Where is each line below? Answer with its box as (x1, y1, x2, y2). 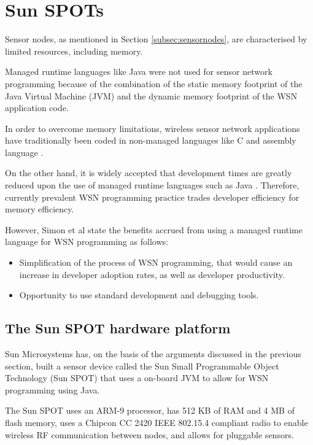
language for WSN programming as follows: (5, 235, 168, 248)
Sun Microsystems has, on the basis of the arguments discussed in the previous (5, 347, 301, 360)
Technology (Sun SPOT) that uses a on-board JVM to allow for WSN (5, 371, 269, 384)
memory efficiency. (5, 203, 74, 215)
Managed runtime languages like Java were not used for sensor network (5, 65, 272, 78)
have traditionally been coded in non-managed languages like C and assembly (5, 134, 296, 147)
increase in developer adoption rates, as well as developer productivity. (19, 268, 285, 281)
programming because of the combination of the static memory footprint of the (5, 77, 303, 90)
